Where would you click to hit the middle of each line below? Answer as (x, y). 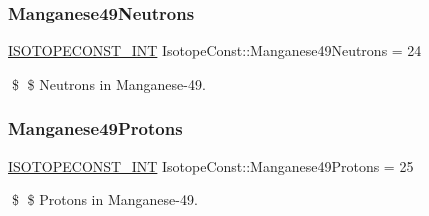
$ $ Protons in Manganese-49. (104, 199)
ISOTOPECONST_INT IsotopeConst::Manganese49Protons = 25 (211, 165)
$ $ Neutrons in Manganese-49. (108, 83)
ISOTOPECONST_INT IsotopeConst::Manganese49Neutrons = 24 (215, 50)
